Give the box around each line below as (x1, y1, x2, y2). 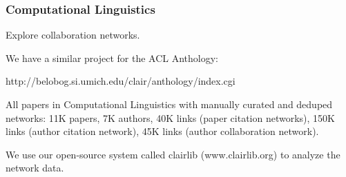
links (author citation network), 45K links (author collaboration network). (6, 124, 319, 138)
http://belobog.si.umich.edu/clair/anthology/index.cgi (6, 74, 236, 88)
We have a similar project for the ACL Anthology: (6, 50, 218, 65)
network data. (6, 160, 64, 175)
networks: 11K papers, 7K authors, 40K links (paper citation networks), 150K (6, 110, 335, 125)
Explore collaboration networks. (6, 28, 140, 42)
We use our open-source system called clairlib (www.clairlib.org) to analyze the (6, 147, 340, 161)
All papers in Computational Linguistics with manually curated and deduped (6, 97, 333, 111)
